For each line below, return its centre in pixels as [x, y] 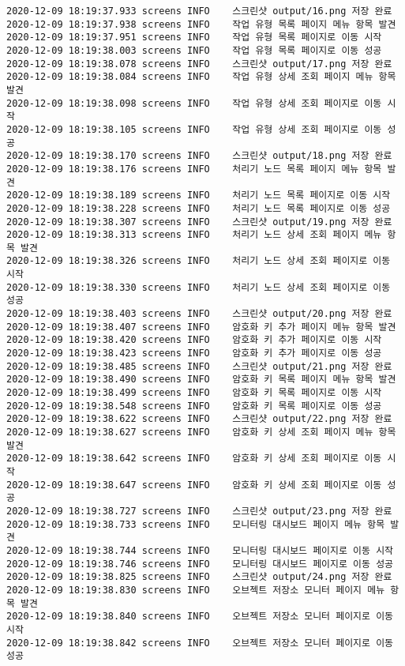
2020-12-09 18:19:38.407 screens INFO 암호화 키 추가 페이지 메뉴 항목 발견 [201, 327]
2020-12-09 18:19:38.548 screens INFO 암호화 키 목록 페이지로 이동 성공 [194, 406]
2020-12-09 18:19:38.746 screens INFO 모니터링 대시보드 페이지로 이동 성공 [200, 564]
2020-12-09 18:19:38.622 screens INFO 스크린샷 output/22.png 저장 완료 [199, 419]
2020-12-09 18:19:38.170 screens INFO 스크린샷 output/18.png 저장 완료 [199, 156]
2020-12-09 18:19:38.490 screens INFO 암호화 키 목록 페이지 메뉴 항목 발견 [201, 380]
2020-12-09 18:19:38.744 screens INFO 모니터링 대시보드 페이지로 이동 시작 [200, 550]
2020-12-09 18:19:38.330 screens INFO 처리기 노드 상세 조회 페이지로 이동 [199, 287]
